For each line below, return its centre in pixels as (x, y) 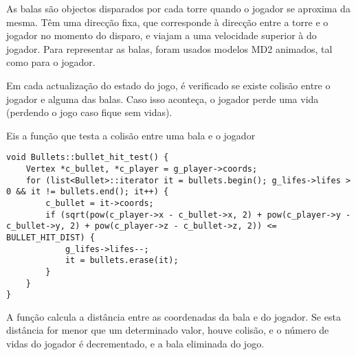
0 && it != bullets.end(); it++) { (88, 192)
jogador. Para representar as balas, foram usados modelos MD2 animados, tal (169, 48)
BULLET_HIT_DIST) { (51, 237)
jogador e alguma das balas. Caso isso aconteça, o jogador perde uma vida (163, 99)
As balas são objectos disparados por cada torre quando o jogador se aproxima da (178, 8)
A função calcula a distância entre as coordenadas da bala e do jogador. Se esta (174, 316)
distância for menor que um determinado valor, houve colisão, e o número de (168, 330)
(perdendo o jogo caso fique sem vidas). (89, 112)
